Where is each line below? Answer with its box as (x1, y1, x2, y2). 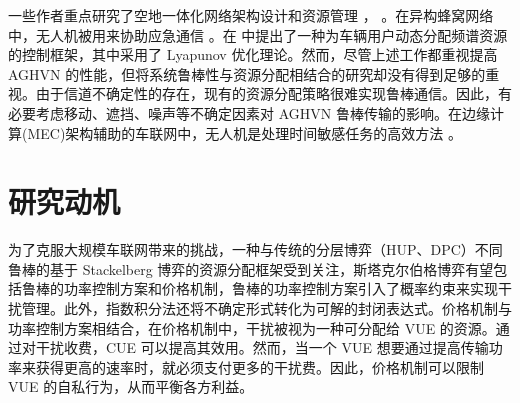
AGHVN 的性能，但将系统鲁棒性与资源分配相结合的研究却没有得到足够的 (8, 63, 486, 84)
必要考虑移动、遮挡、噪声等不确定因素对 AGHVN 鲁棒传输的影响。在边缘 (8, 102, 490, 123)
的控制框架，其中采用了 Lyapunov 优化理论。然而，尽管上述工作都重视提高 (8, 44, 498, 65)
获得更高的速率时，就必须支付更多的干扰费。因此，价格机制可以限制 (35, 356, 484, 377)
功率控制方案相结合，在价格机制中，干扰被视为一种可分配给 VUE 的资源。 (8, 317, 496, 338)
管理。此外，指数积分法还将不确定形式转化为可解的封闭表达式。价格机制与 (21, 298, 512, 319)
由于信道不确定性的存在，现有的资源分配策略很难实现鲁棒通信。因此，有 (35, 83, 512, 104)
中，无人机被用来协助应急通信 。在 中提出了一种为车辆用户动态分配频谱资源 (8, 24, 508, 45)
